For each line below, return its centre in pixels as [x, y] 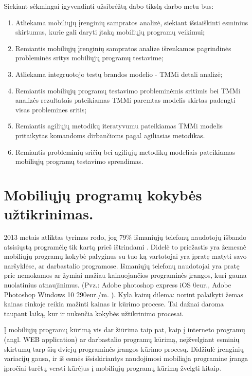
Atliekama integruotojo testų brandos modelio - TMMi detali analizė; [119, 74]
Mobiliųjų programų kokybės [103, 194]
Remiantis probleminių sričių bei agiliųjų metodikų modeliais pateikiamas [125, 152]
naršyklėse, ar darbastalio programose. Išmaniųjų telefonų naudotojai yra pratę [122, 265]
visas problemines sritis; [51, 109]
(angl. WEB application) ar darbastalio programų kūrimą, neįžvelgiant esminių [122, 339]
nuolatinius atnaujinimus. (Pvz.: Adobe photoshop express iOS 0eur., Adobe [118, 285]
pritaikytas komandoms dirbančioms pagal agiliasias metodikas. [110, 135]
